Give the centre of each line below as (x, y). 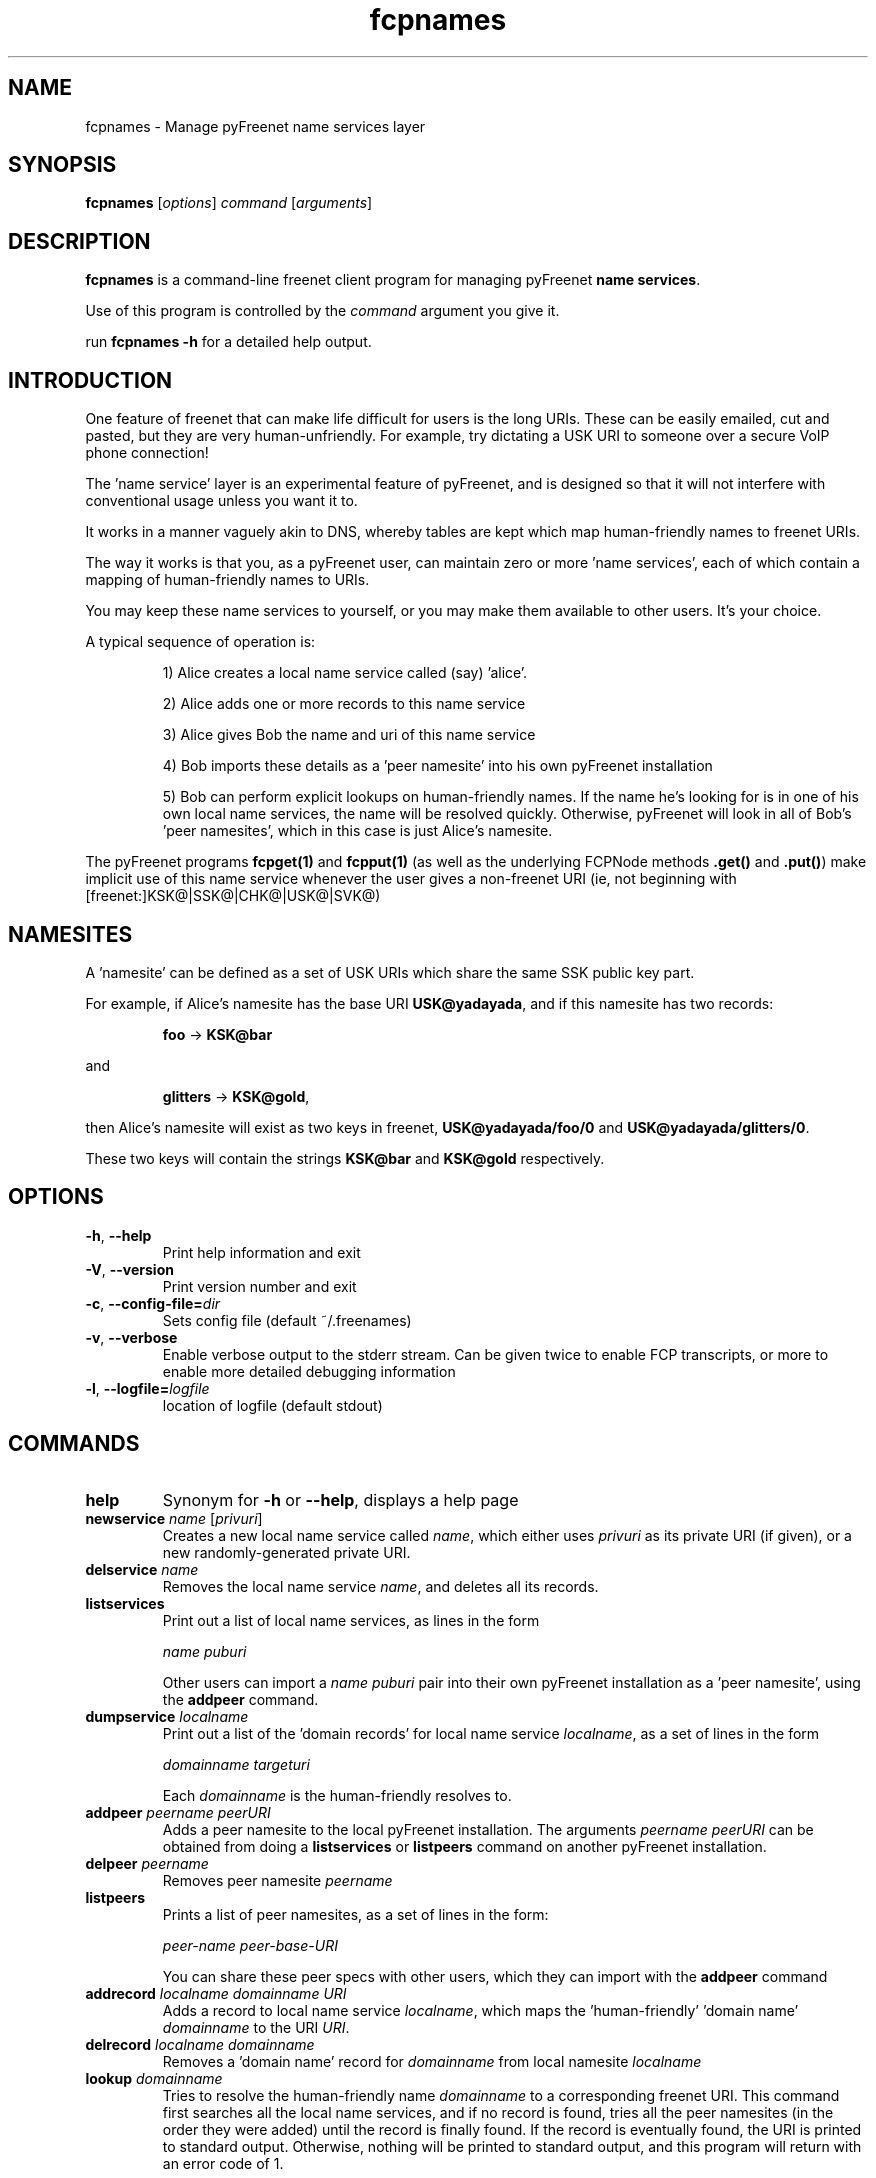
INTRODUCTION (90, 380)
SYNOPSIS (62, 165)
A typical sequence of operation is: (200, 642)
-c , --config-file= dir (153, 1303)
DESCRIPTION (79, 241)
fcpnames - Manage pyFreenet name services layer (255, 126)
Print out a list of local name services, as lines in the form (351, 1620)
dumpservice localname (167, 1716)
